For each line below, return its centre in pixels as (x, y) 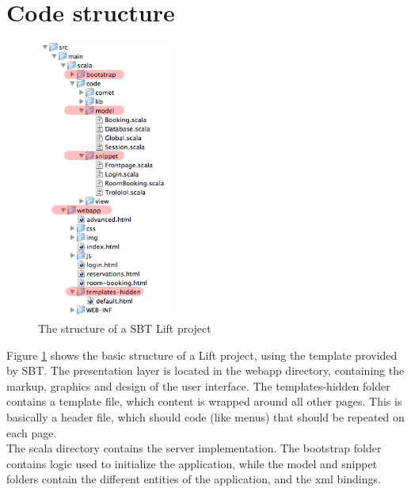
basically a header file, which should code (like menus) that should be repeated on (205, 417)
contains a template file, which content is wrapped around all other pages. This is (204, 401)
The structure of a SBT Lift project (125, 328)
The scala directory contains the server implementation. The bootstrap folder (194, 448)
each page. (32, 432)
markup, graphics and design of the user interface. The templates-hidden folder (198, 385)
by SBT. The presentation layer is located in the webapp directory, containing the (205, 370)
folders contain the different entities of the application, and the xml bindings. (194, 479)
